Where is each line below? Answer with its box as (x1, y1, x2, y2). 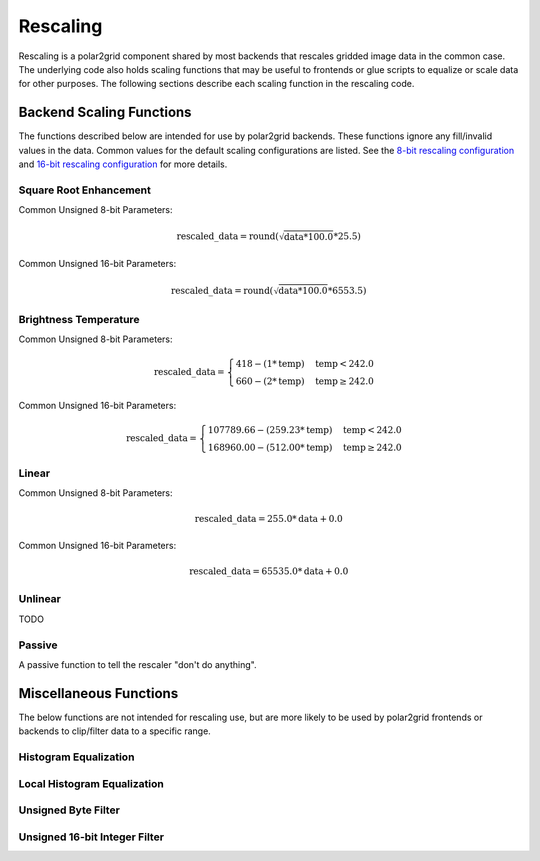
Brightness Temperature (18, 312, 140, 326)
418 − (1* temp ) (235, 358, 305, 370)
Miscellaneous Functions (18, 685, 179, 702)
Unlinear (18, 592, 62, 606)
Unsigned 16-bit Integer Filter (18, 830, 165, 844)
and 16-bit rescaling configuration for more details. (18, 158, 228, 170)
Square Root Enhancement (18, 183, 152, 197)
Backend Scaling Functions (18, 104, 192, 121)
